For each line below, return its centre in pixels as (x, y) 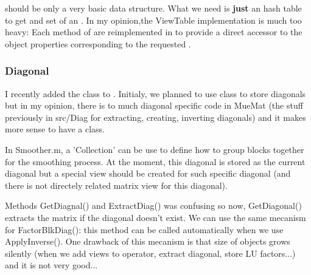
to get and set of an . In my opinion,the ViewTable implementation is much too (153, 20)
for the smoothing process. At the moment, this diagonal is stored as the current (155, 161)
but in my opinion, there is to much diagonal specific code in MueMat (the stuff (154, 105)
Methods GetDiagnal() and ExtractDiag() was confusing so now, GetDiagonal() (153, 205)
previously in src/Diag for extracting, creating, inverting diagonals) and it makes (155, 117)
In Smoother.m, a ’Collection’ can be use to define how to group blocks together (155, 149)
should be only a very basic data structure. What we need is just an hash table (153, 8)
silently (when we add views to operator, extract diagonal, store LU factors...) (150, 253)
